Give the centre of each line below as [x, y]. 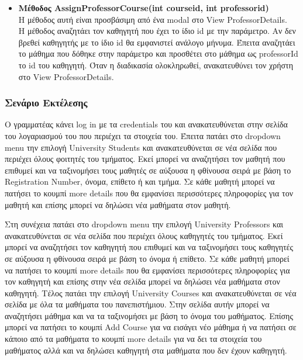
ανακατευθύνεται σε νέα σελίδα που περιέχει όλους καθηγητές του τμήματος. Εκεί [144, 235]
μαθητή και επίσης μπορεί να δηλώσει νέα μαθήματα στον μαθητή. [118, 204]
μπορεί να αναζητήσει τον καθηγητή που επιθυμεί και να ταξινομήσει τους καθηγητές [149, 247]
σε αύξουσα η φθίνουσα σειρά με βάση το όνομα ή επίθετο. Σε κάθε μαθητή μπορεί [147, 258]
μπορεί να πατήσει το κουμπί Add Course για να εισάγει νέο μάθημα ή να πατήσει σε [151, 327]
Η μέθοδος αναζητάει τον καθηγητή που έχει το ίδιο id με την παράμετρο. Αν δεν [157, 31]
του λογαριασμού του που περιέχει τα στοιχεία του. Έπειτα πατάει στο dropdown [143, 135]
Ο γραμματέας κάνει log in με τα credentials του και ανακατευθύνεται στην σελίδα [146, 124]
